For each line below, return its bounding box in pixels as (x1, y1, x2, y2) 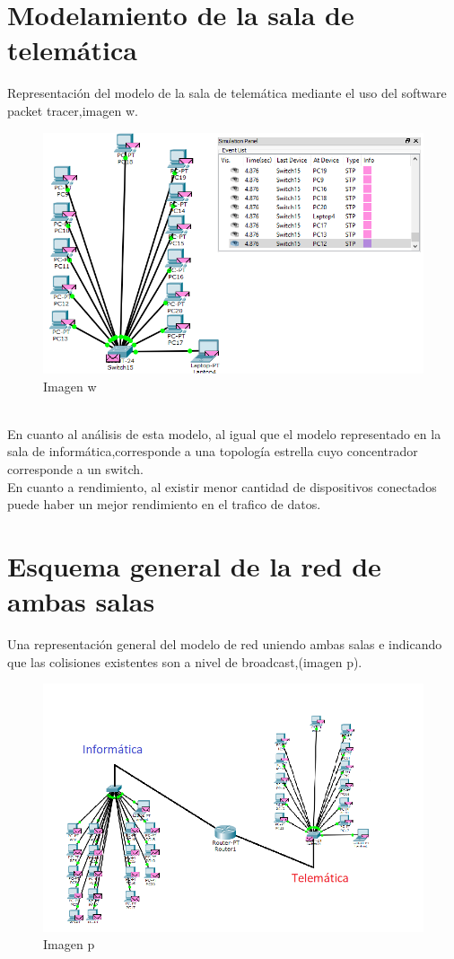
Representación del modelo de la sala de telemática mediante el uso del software (7, 84, 447, 102)
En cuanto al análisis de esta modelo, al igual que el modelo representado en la (7, 424, 441, 443)
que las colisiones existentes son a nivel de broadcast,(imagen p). (7, 652, 362, 671)
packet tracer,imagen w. (7, 101, 138, 119)
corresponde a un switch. (7, 460, 144, 478)
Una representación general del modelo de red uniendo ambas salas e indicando (7, 635, 442, 654)
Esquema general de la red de (7, 547, 381, 584)
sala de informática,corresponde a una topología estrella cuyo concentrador (7, 442, 418, 461)
